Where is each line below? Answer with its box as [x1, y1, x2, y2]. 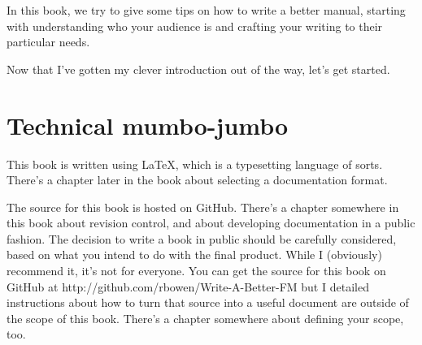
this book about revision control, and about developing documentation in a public [7, 214, 415, 231]
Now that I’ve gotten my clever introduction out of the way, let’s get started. [7, 60, 390, 77]
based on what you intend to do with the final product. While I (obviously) [7, 246, 382, 263]
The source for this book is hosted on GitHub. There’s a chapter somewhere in [7, 198, 399, 215]
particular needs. [7, 33, 90, 50]
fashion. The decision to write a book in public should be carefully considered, [7, 230, 397, 247]
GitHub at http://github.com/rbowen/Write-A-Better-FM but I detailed [7, 278, 369, 295]
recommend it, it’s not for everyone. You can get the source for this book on [7, 262, 386, 279]
